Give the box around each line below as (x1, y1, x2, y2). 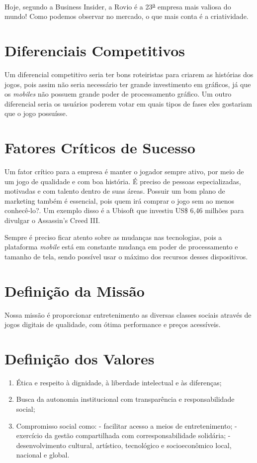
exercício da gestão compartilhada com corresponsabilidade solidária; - (16, 430, 231, 441)
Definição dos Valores (4, 348, 155, 368)
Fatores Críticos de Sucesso (4, 137, 195, 158)
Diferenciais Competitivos (4, 40, 185, 61)
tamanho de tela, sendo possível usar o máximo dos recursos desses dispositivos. (4, 251, 248, 261)
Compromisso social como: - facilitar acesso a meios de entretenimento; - (16, 420, 237, 431)
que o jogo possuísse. (4, 108, 68, 118)
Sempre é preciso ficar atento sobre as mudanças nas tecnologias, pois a (4, 231, 222, 242)
